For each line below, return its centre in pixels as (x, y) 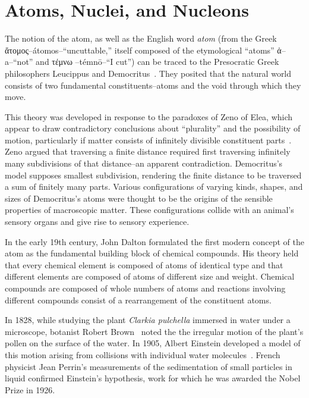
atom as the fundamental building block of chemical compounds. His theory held (152, 253)
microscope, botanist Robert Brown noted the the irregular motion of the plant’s (154, 331)
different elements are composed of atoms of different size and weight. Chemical (150, 276)
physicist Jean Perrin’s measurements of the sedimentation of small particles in (149, 366)
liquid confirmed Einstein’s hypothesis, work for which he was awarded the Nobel (153, 378)
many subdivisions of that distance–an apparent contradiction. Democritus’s (144, 163)
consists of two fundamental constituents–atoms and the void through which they (153, 85)
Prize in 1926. (30, 389)
